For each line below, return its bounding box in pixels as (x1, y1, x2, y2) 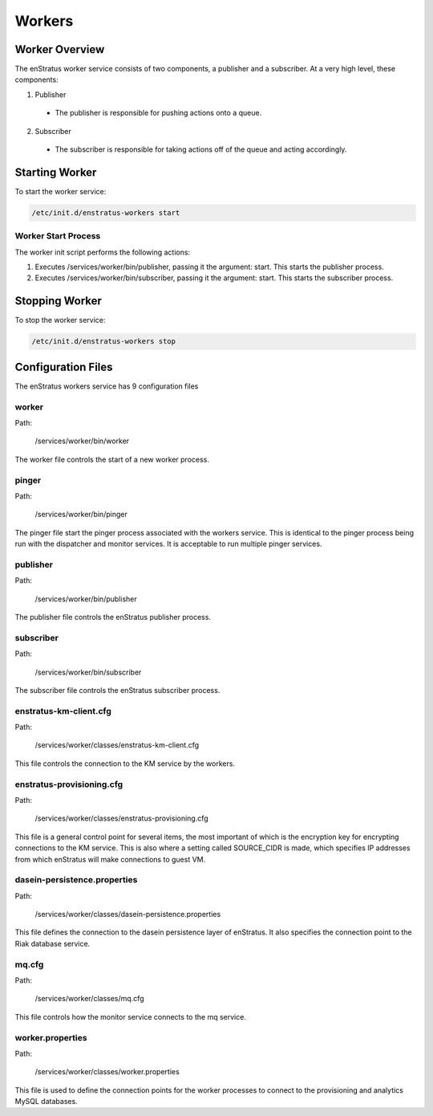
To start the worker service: (14, 186, 107, 196)
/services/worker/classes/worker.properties (34, 1067, 180, 1077)
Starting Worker (14, 165, 97, 179)
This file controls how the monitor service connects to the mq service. (14, 1012, 246, 1021)
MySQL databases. (14, 1097, 78, 1106)
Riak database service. (14, 939, 91, 948)
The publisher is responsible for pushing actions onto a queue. (55, 108, 262, 118)
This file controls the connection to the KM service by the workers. (14, 759, 236, 768)
